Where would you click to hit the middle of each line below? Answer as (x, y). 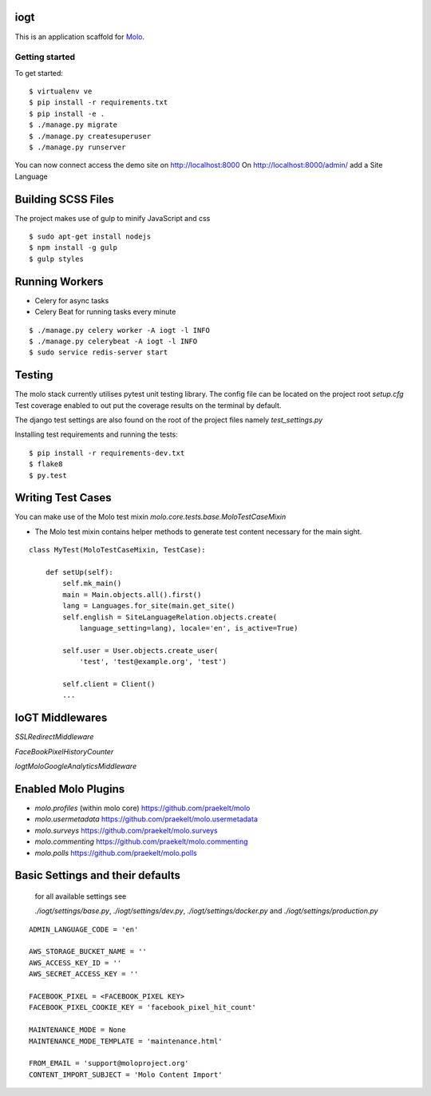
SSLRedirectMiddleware (54, 737)
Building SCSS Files (65, 199)
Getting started (45, 57)
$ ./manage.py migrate (73, 125)
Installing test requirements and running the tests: (97, 434)
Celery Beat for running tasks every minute (105, 312)
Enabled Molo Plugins (70, 789)
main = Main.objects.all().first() (132, 594)
